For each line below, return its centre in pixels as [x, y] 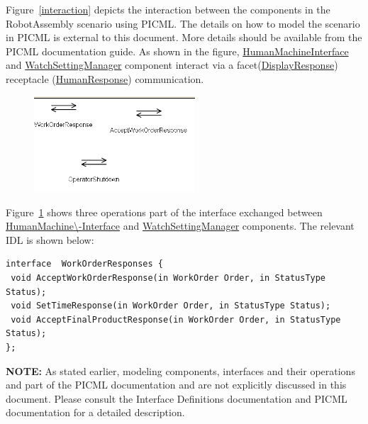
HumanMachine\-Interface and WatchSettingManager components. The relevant [180, 226]
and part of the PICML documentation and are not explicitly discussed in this [176, 385]
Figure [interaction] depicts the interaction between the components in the [168, 9]
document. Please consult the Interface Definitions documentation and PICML [177, 398]
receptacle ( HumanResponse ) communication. [105, 78]
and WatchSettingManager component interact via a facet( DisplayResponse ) [172, 65]
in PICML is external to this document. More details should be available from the [184, 37]
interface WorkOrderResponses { [84, 264]
